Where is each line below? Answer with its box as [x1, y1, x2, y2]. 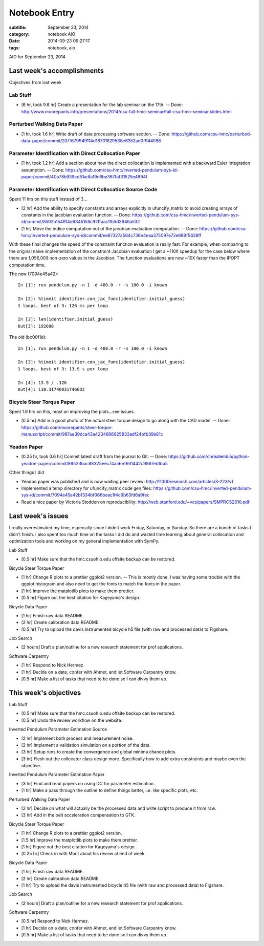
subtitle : [9, 24, 27, 30]
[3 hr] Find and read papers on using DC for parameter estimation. [21, 780, 155, 786]
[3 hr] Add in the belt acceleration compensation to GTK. [21, 812, 135, 818]
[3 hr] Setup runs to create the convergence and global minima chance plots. [21, 749, 176, 755]
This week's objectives [9, 688, 81, 697]
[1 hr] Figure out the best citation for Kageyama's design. [21, 843, 136, 850]
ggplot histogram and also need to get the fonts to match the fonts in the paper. [21, 581, 181, 587]
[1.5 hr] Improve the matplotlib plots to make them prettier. [21, 837, 138, 843]
